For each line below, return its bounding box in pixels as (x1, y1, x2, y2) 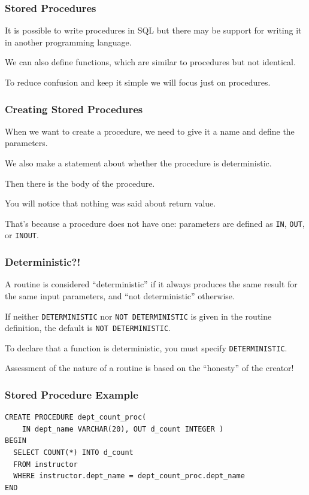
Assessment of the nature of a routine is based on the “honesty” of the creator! (5, 362, 294, 374)
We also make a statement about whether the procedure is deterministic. (5, 157, 272, 169)
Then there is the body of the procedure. (5, 177, 155, 189)
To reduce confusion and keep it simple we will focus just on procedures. (5, 76, 271, 88)
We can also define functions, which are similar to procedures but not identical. (5, 56, 296, 68)
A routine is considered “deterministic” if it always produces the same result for (5, 278, 298, 290)
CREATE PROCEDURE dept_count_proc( (5, 413, 147, 422)
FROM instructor (13, 460, 78, 469)
